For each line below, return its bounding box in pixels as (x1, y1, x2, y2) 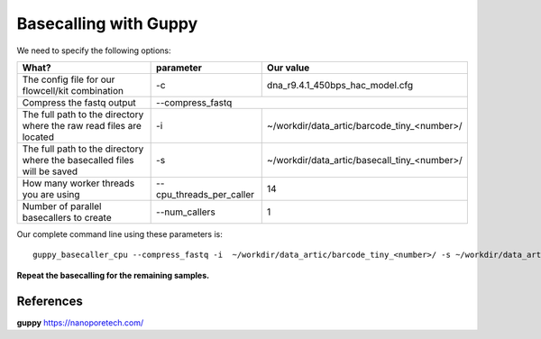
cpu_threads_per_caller (156, 188, 255, 200)
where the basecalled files (22, 153, 134, 166)
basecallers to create (22, 211, 112, 224)
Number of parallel (22, 199, 102, 212)
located (22, 131, 54, 143)
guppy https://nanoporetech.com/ (16, 316, 144, 328)
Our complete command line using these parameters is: (16, 228, 223, 239)
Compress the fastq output (22, 96, 137, 108)
